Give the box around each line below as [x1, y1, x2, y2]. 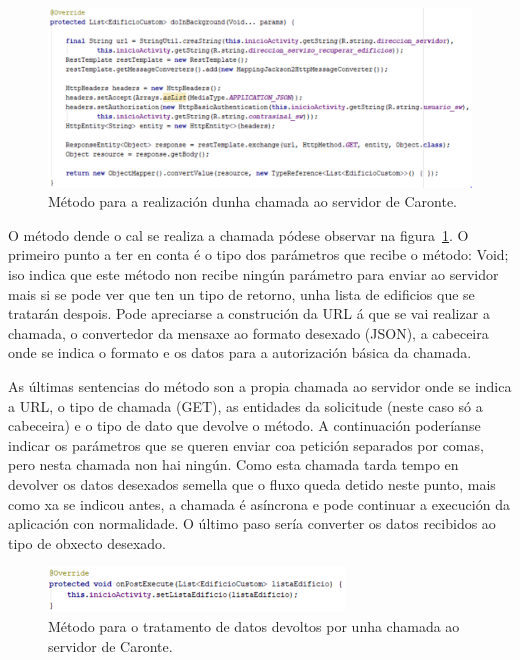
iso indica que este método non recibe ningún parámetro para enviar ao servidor [8, 264, 499, 285]
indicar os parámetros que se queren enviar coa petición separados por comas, [8, 434, 484, 455]
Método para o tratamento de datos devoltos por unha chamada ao [48, 616, 460, 637]
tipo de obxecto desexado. [8, 532, 166, 553]
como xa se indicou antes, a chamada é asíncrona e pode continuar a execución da [8, 493, 510, 514]
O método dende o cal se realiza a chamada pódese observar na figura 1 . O [8, 224, 469, 245]
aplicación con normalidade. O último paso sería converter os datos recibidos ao [8, 513, 496, 534]
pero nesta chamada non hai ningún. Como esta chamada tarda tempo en [8, 454, 459, 475]
